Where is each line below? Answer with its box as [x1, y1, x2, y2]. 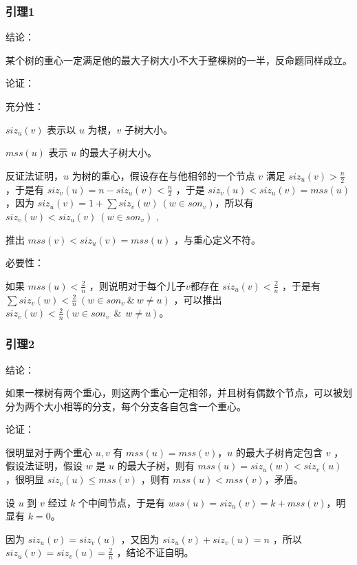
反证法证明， [6, 168, 63, 182]
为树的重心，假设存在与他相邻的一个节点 [72, 168, 255, 182]
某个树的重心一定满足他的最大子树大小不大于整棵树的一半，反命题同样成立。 [6, 52, 352, 67]
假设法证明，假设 [6, 458, 83, 473]
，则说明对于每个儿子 [89, 278, 186, 292]
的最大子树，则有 [117, 458, 195, 473]
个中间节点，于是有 [78, 495, 166, 509]
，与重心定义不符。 [173, 232, 261, 246]
